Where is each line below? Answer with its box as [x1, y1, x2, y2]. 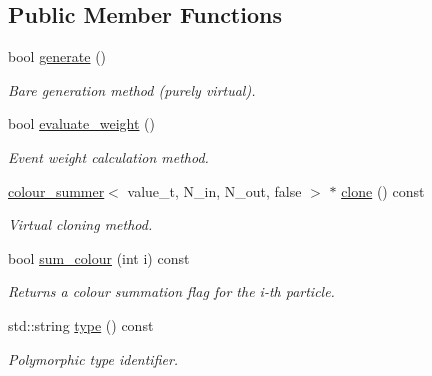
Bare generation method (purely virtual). [8, 79, 256, 100]
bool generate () [8, 46, 107, 67]
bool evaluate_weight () [8, 113, 156, 134]
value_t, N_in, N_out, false [127, 180, 302, 201]
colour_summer [8, 180, 105, 201]
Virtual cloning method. [8, 214, 153, 235]
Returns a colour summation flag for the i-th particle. [8, 281, 335, 302]
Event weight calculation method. [8, 146, 209, 167]
